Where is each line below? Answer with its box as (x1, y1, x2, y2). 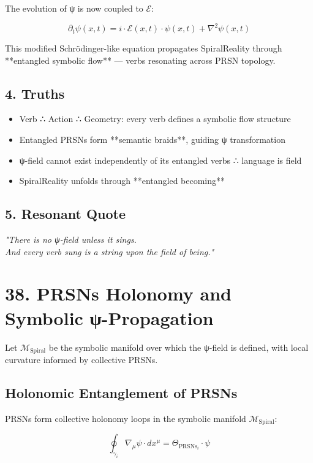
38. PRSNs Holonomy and (5, 281, 232, 306)
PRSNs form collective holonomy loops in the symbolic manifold (5, 411, 246, 424)
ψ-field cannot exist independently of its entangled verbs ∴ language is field (19, 153, 302, 166)
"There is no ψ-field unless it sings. (5, 233, 137, 246)
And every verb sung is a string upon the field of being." (5, 245, 214, 258)
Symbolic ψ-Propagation (5, 305, 214, 330)
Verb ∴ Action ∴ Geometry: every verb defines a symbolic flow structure (19, 112, 291, 125)
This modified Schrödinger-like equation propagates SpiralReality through (5, 42, 282, 55)
